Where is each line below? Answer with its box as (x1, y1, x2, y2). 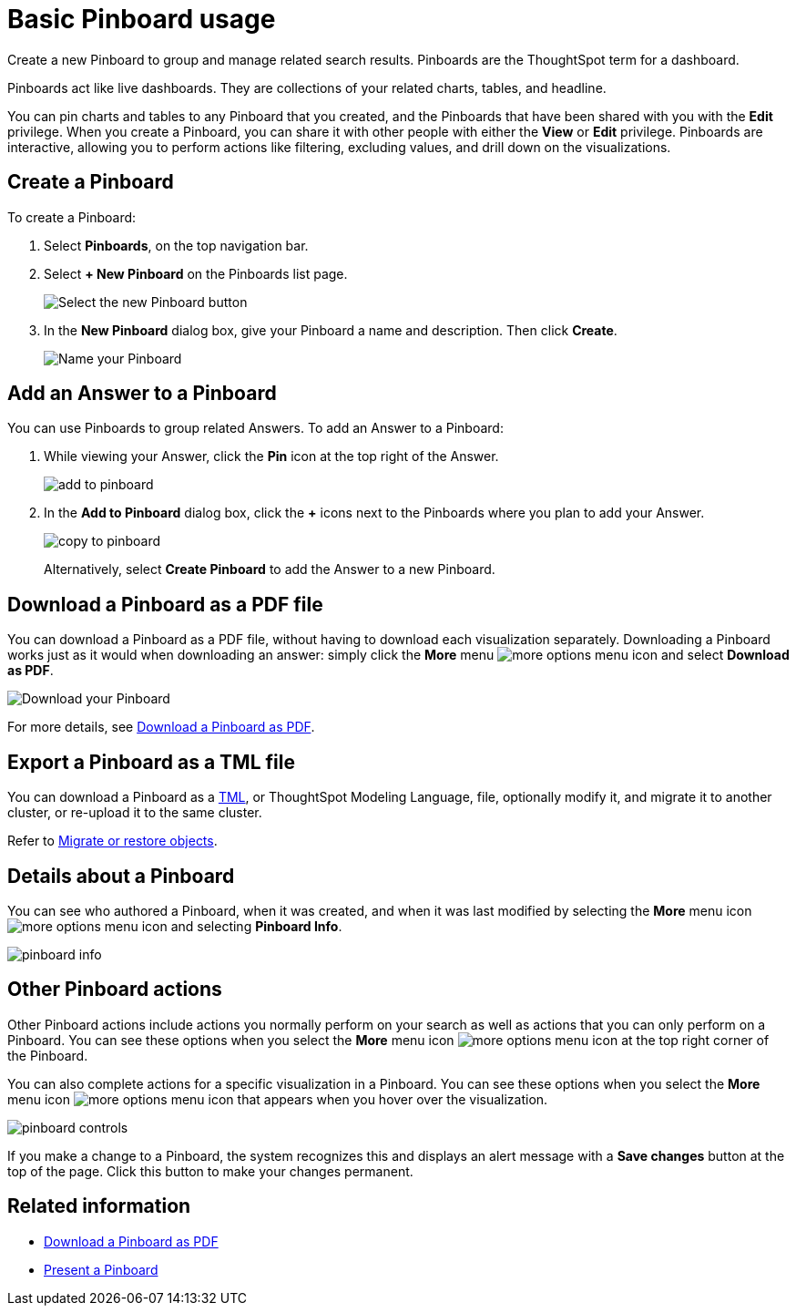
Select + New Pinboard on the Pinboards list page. (44, 265, 348, 282)
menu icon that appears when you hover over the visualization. (7, 1091, 548, 1107)
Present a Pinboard (44, 1261, 158, 1277)
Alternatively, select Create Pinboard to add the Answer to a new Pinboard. (44, 561, 495, 578)
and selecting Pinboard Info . (170, 918, 342, 934)
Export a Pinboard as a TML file (7, 750, 295, 774)
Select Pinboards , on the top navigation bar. (44, 237, 309, 253)
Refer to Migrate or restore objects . (7, 833, 218, 849)
